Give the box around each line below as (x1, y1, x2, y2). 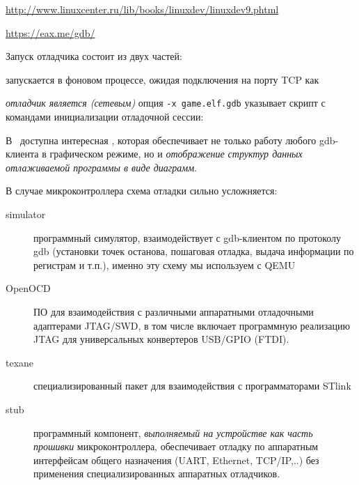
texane (6, 355, 34, 369)
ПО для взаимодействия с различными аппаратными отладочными (33, 304, 314, 318)
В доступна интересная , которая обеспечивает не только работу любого (6, 132, 317, 147)
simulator (6, 207, 46, 221)
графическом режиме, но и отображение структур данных (49, 146, 303, 161)
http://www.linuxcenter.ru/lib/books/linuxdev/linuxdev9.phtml (6, 2, 279, 16)
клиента (6, 146, 39, 161)
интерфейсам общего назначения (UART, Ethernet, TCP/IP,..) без (33, 452, 319, 467)
